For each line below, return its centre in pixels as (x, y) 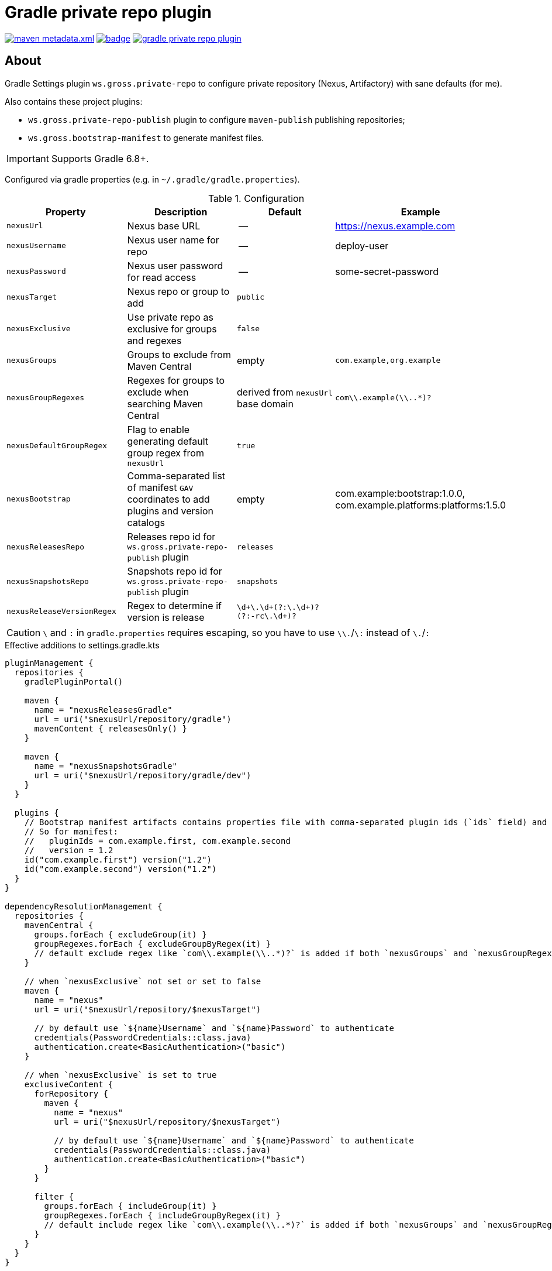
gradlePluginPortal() (74, 681)
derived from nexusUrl (285, 392)
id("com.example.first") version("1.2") (118, 859)
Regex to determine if (174, 605)
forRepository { (71, 1093)
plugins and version (170, 511)
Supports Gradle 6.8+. (100, 158)
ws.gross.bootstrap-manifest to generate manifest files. (146, 138)
